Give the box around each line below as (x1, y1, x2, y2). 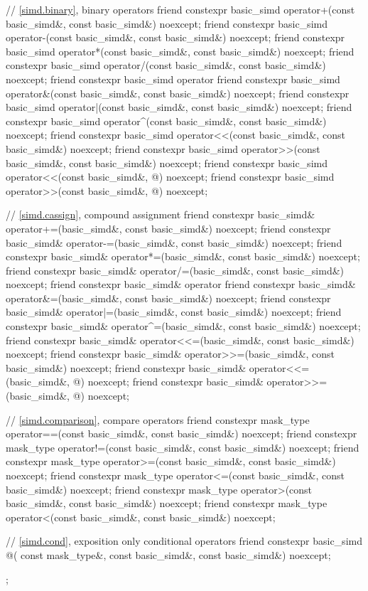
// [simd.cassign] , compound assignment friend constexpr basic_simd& (6, 207, 315, 222)
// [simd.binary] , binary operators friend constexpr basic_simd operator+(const (6, 2, 355, 16)
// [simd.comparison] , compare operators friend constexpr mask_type (6, 412, 310, 427)
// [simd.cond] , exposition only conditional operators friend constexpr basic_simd (6, 533, 362, 548)
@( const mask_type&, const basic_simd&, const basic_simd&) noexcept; (6, 547, 331, 562)
